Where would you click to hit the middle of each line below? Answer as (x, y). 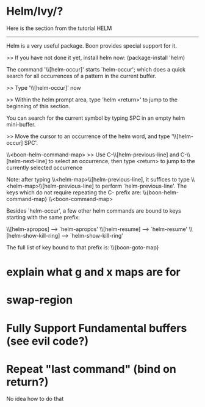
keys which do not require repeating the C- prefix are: (74, 192)
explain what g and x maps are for (94, 272)
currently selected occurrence (45, 167)
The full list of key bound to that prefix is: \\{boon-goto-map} (83, 247)
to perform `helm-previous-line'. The (141, 186)
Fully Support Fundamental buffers (97, 328)
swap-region (40, 300)
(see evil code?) (48, 341)
